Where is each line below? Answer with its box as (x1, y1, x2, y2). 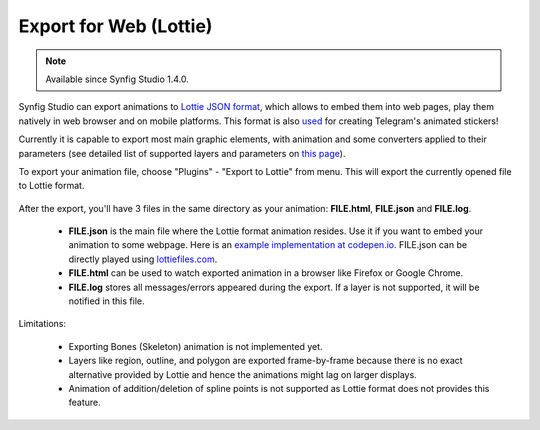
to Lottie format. (18, 180, 85, 192)
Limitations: (18, 318, 67, 330)
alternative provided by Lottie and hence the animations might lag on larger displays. (68, 368, 417, 380)
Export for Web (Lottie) (18, 15, 213, 37)
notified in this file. (68, 295, 145, 307)
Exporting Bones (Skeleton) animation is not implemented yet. (68, 340, 324, 352)
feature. (68, 396, 102, 409)
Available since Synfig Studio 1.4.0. (45, 73, 190, 85)
